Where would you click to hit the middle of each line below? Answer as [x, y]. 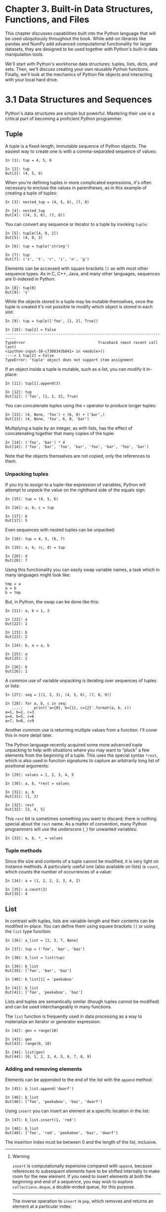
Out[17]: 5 [16, 520]
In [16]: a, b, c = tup [30, 508]
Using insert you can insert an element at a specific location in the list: [77, 1111]
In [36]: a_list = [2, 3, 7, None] [42, 941]
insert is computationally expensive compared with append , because [82, 1166]
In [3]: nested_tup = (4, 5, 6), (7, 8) [47, 202]
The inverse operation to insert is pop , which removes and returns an [83, 1201]
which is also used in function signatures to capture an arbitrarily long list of [82, 760]
